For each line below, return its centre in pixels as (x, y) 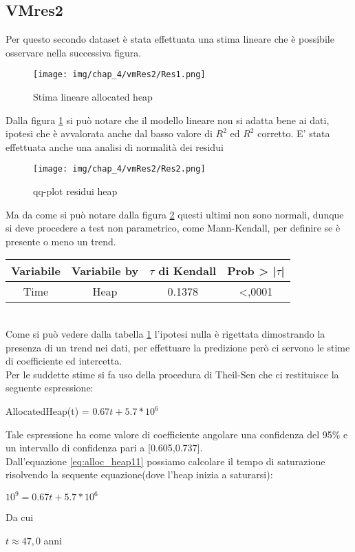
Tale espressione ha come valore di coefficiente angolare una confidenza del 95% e (177, 434)
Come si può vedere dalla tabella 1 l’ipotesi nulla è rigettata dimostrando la (165, 334)
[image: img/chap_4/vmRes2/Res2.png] (119, 169)
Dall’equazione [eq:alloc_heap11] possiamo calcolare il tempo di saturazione (165, 461)
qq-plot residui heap (75, 191)
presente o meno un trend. (61, 241)
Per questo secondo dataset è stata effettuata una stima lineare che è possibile (170, 39)
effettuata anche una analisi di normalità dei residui (115, 146)
